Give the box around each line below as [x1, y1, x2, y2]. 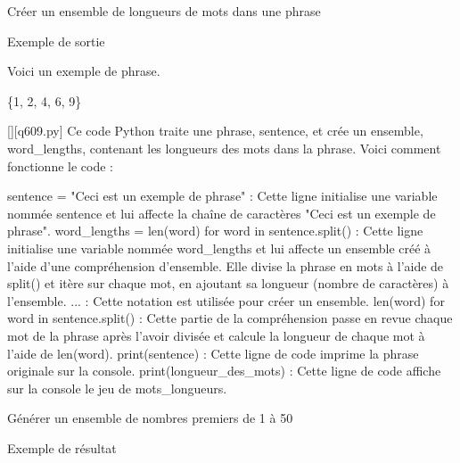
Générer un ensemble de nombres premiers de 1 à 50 [7, 409, 293, 427]
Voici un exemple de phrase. [7, 62, 160, 80]
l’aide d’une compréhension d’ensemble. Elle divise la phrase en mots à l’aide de [7, 256, 444, 275]
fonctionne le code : [7, 156, 113, 175]
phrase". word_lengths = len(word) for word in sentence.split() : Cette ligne [7, 221, 423, 240]
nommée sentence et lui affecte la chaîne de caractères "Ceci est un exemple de [7, 203, 436, 222]
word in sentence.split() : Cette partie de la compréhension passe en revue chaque [7, 309, 453, 327]
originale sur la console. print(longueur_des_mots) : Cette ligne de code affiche [7, 361, 441, 380]
